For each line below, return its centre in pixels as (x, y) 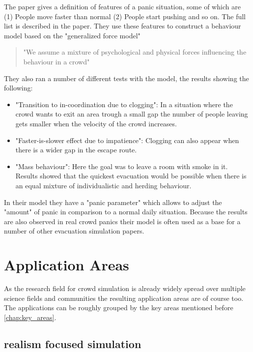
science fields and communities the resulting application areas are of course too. (124, 298)
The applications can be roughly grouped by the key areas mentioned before (119, 308)
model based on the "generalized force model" (72, 35)
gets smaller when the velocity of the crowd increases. (96, 123)
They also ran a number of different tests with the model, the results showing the (126, 78)
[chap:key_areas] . (30, 317)
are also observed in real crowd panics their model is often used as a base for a (122, 221)
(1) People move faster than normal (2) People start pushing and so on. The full (125, 16)
